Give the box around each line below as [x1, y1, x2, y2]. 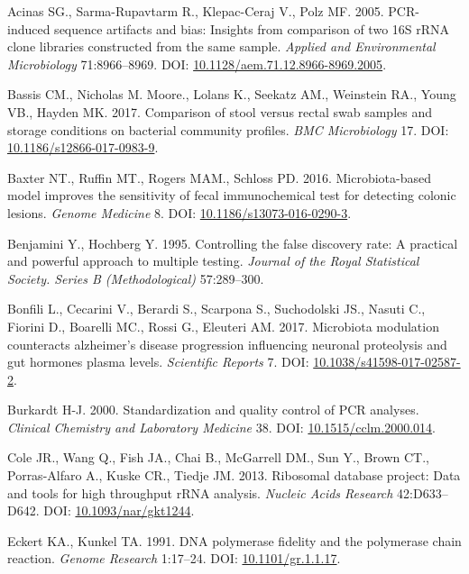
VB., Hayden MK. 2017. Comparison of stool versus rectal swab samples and [7, 102, 432, 121]
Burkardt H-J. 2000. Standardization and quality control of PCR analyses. [7, 400, 419, 419]
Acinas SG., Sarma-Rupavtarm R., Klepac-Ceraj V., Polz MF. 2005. [7, 2, 384, 20]
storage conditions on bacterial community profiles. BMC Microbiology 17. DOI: [7, 120, 449, 139]
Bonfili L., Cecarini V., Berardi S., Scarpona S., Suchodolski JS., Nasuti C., [7, 299, 426, 318]
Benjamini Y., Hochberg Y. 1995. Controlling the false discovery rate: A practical [7, 233, 458, 252]
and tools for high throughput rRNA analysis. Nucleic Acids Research [7, 483, 393, 502]
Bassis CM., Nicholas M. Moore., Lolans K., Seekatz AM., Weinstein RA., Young [7, 85, 456, 104]
